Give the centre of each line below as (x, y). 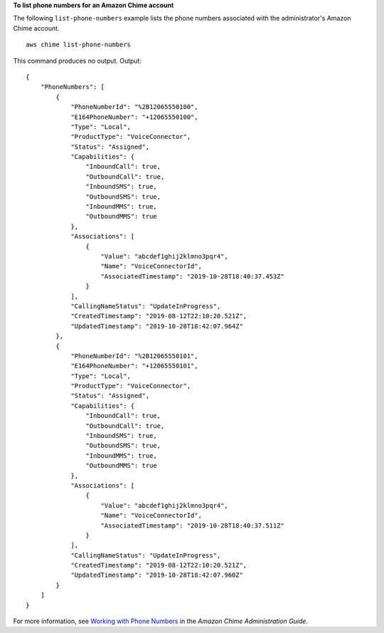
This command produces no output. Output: (78, 61)
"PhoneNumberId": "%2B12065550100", (134, 107)
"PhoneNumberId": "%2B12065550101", (134, 356)
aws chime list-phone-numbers (79, 45)
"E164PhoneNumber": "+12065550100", (134, 117)
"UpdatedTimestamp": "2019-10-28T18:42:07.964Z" (157, 326)
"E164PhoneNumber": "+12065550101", (134, 366)
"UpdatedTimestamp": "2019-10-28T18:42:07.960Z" (157, 575)
